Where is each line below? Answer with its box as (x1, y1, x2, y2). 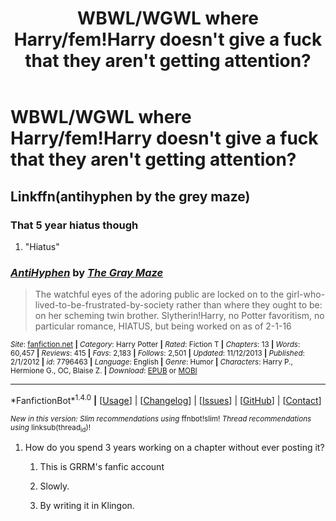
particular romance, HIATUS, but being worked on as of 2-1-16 (34, 320, 292, 332)
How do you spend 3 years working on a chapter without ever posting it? (24, 442, 325, 454)
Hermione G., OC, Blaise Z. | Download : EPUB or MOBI (10, 366, 198, 376)
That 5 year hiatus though (10, 218, 139, 232)
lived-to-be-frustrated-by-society (34, 299, 175, 311)
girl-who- (286, 288, 326, 301)
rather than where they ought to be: (176, 299, 323, 311)
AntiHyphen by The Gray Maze (10, 265, 164, 279)
